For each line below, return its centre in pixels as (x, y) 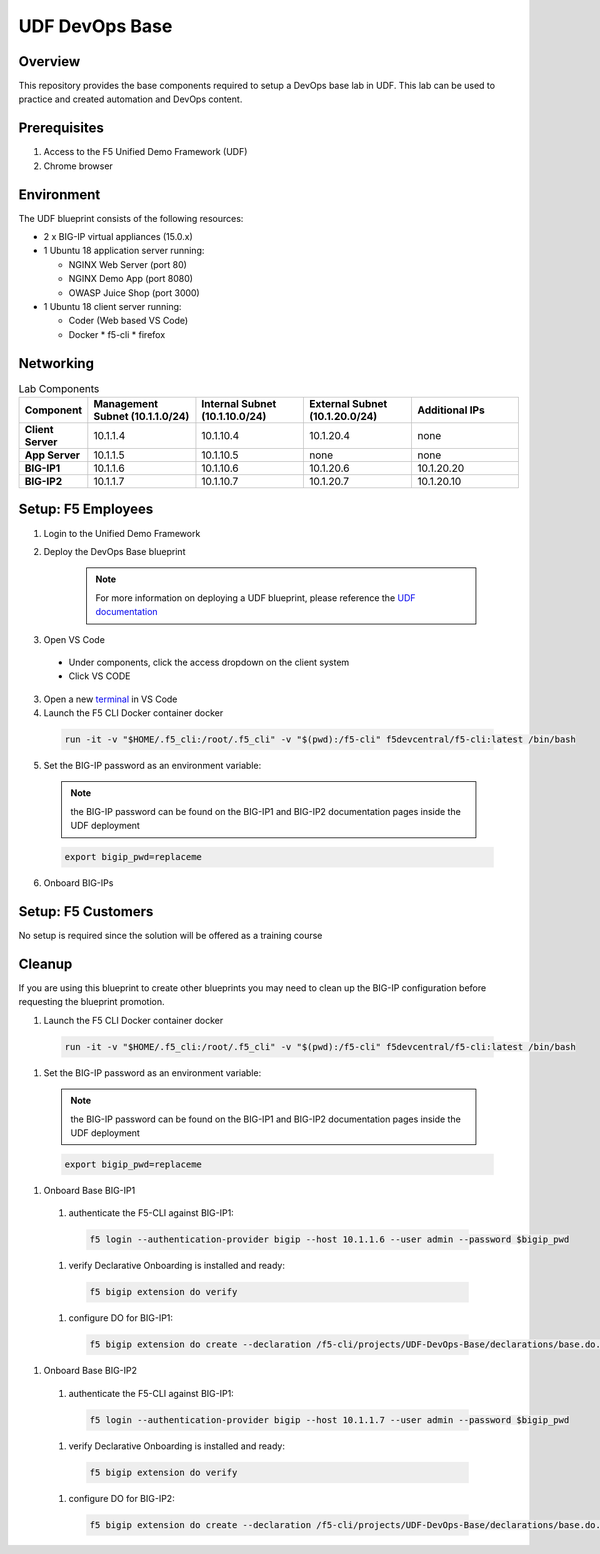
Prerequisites (61, 128)
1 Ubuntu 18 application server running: (124, 251)
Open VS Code (74, 639)
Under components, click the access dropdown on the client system (209, 662)
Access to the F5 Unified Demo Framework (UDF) (145, 152)
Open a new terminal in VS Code (110, 699)
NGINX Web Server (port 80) (127, 264)
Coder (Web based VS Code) (128, 321)
